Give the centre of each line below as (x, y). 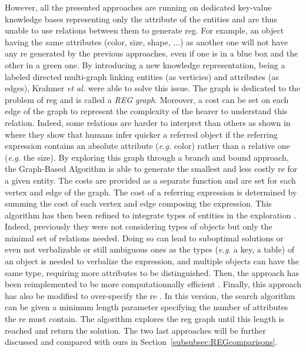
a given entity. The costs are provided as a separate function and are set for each (150, 180)
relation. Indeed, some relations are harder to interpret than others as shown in (148, 122)
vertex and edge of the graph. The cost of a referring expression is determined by (151, 192)
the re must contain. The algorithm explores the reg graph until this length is (144, 319)
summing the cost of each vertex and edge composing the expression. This (138, 203)
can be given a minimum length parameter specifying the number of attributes (147, 307)
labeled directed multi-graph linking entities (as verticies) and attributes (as (142, 76)
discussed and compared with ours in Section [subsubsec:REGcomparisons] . (141, 342)
